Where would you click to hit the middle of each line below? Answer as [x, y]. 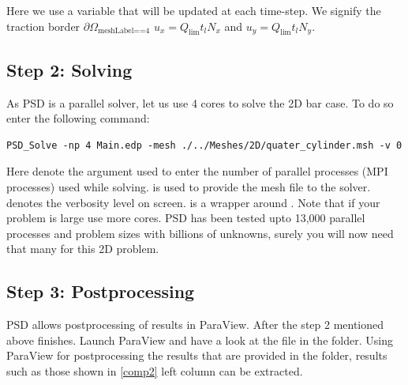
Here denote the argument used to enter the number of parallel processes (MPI [197, 171]
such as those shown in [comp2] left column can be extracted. [155, 370]
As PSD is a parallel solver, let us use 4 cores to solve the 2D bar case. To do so [200, 102]
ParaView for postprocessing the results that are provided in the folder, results [197, 355]
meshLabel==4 [124, 31]
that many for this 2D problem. [83, 249]
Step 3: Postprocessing [101, 291]
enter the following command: [78, 118]
